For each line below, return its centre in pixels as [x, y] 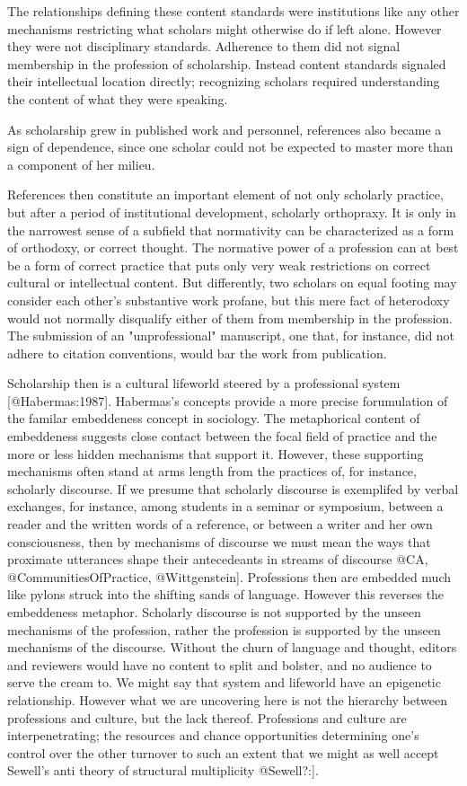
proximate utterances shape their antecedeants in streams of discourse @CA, [218, 559]
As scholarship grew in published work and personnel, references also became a [225, 129]
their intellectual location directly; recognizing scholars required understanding [224, 81]
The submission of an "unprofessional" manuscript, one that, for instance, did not [231, 336]
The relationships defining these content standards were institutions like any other [233, 11]
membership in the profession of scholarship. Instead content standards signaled [227, 63]
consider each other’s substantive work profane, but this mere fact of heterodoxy [229, 300]
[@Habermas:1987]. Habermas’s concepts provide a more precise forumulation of [228, 400]
